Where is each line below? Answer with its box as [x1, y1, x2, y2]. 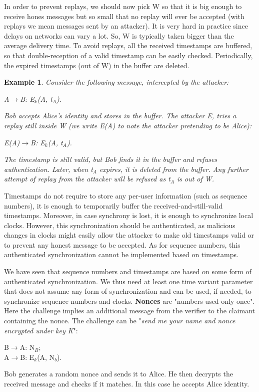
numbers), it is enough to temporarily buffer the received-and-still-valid [4, 200, 223, 211]
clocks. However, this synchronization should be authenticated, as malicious [4, 220, 235, 230]
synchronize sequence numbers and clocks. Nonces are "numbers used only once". [4, 295, 255, 306]
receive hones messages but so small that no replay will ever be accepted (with [4, 11, 244, 21]
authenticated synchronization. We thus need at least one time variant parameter [4, 276, 253, 286]
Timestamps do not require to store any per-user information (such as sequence [4, 190, 247, 201]
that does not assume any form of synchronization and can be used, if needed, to [4, 286, 251, 296]
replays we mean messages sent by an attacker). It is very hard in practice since [4, 21, 248, 31]
